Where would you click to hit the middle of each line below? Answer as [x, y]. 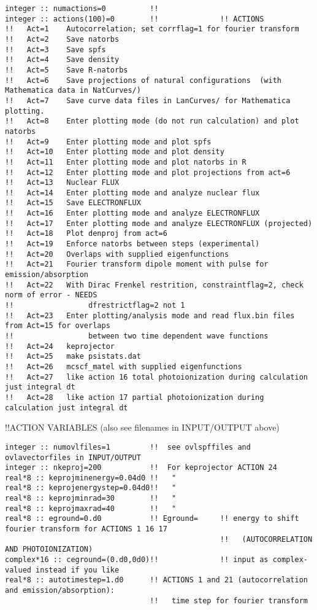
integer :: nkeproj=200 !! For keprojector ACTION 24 [141, 468]
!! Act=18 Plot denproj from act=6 [86, 234]
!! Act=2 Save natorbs [62, 39]
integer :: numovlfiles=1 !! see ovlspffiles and [128, 447]
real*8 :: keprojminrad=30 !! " [91, 499]
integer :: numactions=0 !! [82, 9]
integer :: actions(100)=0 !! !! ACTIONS [135, 19]
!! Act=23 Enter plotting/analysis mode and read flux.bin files [150, 315]
